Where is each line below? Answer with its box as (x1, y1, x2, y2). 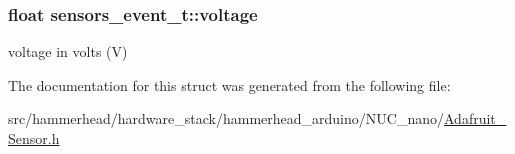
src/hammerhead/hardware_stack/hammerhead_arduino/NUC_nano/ (8, 108, 444, 129)
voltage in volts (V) (8, 41, 128, 62)
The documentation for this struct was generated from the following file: (8, 74, 451, 95)
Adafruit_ (443, 108, 507, 129)
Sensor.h (8, 128, 60, 148)
